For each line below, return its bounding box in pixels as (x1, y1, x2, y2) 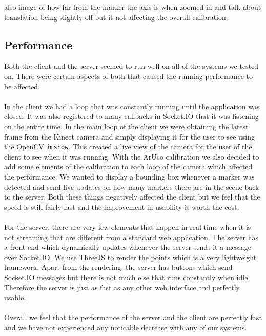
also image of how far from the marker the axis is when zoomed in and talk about (4, 2, 261, 12)
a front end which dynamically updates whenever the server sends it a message (4, 242, 252, 252)
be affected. (4, 81, 40, 91)
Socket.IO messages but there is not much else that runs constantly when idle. (4, 271, 250, 282)
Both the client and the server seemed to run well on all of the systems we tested (4, 61, 259, 71)
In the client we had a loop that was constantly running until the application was (4, 101, 260, 111)
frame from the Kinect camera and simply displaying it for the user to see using (4, 131, 255, 142)
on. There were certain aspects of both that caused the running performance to (4, 70, 253, 81)
